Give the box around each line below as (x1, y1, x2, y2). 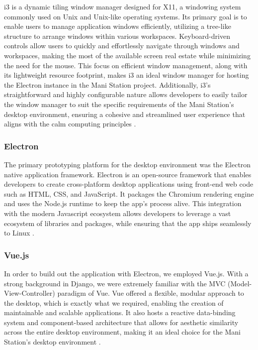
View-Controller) (4, 288, 55, 298)
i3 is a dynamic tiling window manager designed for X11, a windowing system (4, 1, 241, 11)
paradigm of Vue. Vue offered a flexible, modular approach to (57, 288, 244, 298)
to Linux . (4, 228, 34, 238)
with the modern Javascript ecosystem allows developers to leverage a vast (4, 208, 231, 218)
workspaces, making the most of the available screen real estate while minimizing (4, 50, 251, 60)
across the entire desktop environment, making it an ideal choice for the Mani (4, 327, 241, 337)
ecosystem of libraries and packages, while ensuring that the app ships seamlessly (4, 218, 252, 228)
